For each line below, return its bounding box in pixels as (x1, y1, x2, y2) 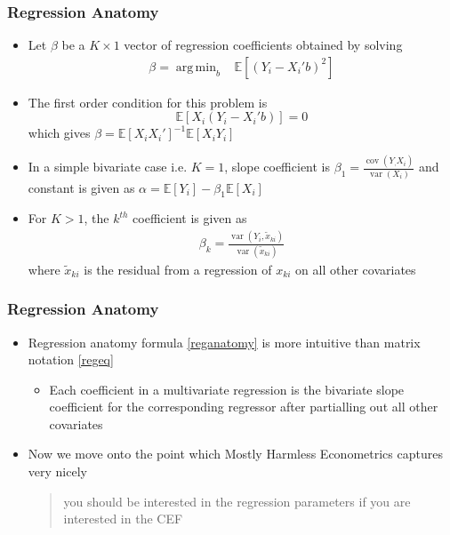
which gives (28, 124, 91, 142)
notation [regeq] (28, 350, 114, 369)
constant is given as (28, 178, 135, 196)
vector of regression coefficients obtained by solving (124, 36, 403, 54)
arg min (175, 60, 216, 74)
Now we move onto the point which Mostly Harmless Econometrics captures (28, 444, 443, 463)
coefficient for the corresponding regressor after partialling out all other (49, 397, 438, 416)
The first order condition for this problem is (28, 92, 268, 111)
